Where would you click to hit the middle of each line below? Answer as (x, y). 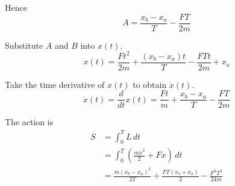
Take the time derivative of (55, 84)
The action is (29, 122)
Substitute (24, 45)
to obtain (150, 84)
